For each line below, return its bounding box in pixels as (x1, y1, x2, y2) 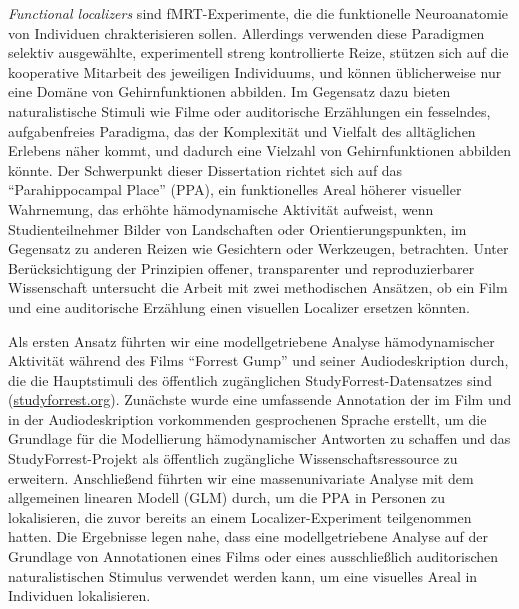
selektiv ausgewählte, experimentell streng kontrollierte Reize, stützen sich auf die (8, 42, 509, 63)
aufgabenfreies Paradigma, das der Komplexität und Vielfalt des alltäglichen (8, 120, 476, 141)
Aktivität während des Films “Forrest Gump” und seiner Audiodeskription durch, (8, 350, 509, 371)
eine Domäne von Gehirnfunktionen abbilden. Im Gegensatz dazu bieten (8, 81, 451, 102)
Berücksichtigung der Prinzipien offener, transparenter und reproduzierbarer (8, 257, 475, 278)
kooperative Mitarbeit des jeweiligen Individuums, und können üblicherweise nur (8, 61, 502, 82)
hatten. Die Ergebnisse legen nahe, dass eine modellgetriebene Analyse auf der (8, 526, 488, 547)
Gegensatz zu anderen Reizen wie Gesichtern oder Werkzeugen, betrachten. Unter (8, 238, 509, 259)
